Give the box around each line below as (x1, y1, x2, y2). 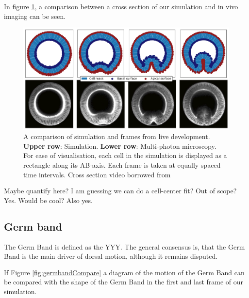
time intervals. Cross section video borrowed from (23, 169, 171, 179)
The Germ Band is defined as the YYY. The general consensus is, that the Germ (4, 241, 245, 251)
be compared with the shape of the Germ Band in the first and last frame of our (4, 277, 244, 287)
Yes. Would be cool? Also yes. (4, 195, 93, 205)
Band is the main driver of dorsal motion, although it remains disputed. (4, 251, 218, 261)
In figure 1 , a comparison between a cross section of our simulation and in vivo (4, 1, 238, 11)
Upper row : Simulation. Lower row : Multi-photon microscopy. (23, 141, 216, 151)
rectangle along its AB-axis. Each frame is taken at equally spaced (23, 160, 221, 170)
